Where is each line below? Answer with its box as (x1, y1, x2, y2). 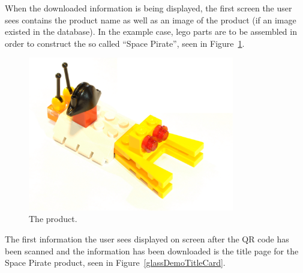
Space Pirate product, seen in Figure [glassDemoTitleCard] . (5, 256, 226, 269)
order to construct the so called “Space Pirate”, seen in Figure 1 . (5, 37, 245, 49)
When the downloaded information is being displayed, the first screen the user (5, 2, 292, 14)
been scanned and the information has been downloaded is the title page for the (5, 244, 299, 257)
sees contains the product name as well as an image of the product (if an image (5, 13, 296, 26)
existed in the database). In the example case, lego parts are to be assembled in (5, 25, 297, 38)
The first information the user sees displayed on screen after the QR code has (5, 233, 289, 245)
